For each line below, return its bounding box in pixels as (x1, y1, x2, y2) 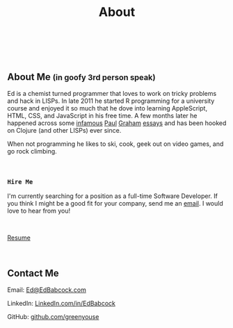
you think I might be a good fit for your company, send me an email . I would (7, 199, 224, 208)
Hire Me (7, 178, 33, 186)
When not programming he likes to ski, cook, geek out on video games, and (7, 140, 224, 148)
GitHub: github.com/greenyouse (7, 313, 99, 321)
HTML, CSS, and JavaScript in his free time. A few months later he (7, 112, 198, 120)
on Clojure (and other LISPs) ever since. (7, 126, 122, 134)
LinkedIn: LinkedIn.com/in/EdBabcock (7, 300, 116, 308)
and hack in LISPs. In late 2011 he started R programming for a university (7, 97, 215, 105)
